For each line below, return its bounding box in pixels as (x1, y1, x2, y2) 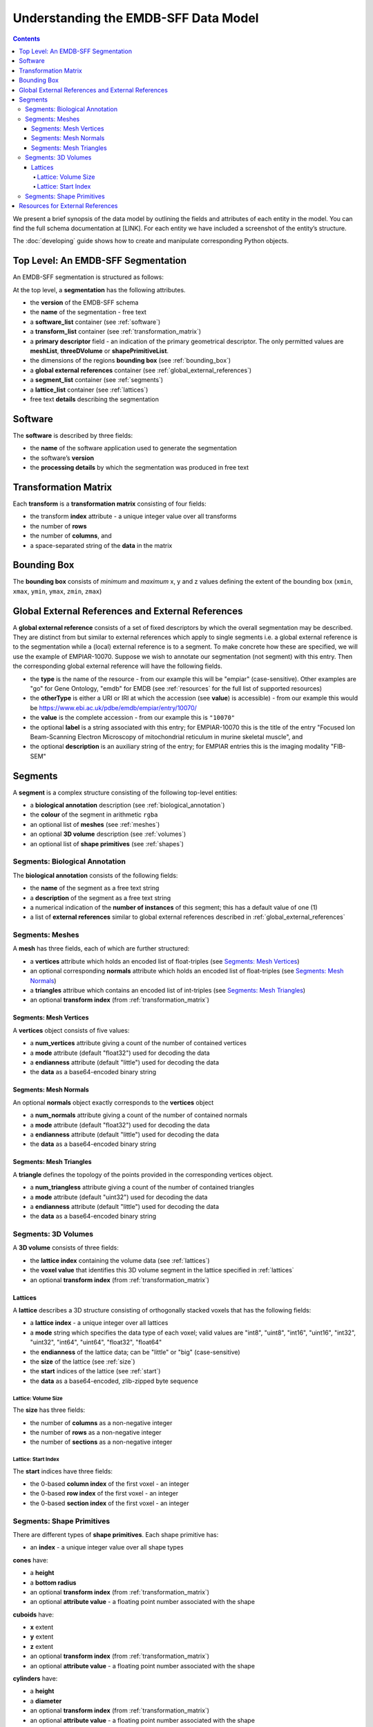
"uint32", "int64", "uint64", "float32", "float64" (30, 1338, 162, 1346)
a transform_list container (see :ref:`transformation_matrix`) (30, 327, 202, 336)
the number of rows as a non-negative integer (30, 1428, 162, 1436)
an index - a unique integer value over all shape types (30, 1543, 184, 1552)
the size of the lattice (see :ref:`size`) (30, 1357, 135, 1366)
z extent (30, 1642, 54, 1650)
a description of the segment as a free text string (30, 893, 171, 901)
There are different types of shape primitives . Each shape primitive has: (12, 1530, 219, 1538)
